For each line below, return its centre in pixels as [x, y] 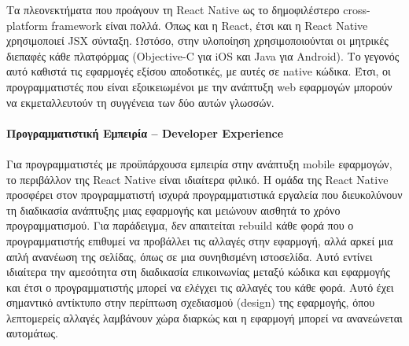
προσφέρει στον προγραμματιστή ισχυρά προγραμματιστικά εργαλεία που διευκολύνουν [204, 195]
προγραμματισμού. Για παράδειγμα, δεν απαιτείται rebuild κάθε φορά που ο [180, 225]
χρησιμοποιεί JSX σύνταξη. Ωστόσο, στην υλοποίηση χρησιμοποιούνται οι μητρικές [197, 40]
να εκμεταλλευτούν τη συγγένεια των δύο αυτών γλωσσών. [140, 102]
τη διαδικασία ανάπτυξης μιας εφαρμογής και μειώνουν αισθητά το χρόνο [173, 210]
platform [27, 25]
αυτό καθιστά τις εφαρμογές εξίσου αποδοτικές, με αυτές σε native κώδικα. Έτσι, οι [199, 71]
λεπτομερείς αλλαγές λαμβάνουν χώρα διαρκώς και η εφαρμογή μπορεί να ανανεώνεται [204, 317]
